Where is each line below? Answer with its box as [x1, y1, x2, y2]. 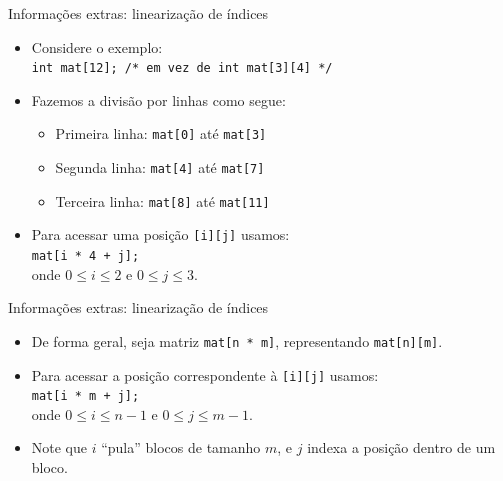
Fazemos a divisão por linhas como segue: [31, 89, 286, 110]
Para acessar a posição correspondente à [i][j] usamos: [31, 364, 379, 385]
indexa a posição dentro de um [307, 437, 496, 458]
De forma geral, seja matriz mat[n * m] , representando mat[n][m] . [31, 330, 443, 351]
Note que [31, 437, 88, 458]
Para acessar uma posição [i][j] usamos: [31, 224, 290, 245]
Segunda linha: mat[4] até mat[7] [55, 157, 265, 178]
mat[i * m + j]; [31, 389, 140, 404]
